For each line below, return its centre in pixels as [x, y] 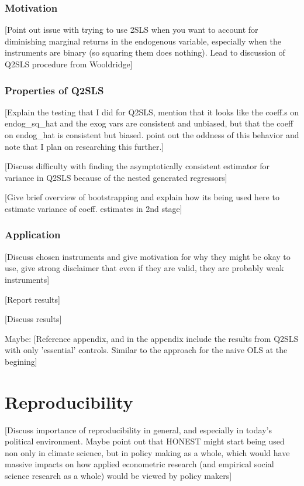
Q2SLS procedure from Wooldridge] [69, 64]
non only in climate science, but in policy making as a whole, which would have [147, 452]
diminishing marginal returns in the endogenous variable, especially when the [143, 41]
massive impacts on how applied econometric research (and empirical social [139, 464]
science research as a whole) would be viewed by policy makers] [118, 476]
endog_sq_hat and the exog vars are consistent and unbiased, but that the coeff [149, 123]
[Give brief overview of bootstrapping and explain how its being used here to [142, 197]
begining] [21, 361]
